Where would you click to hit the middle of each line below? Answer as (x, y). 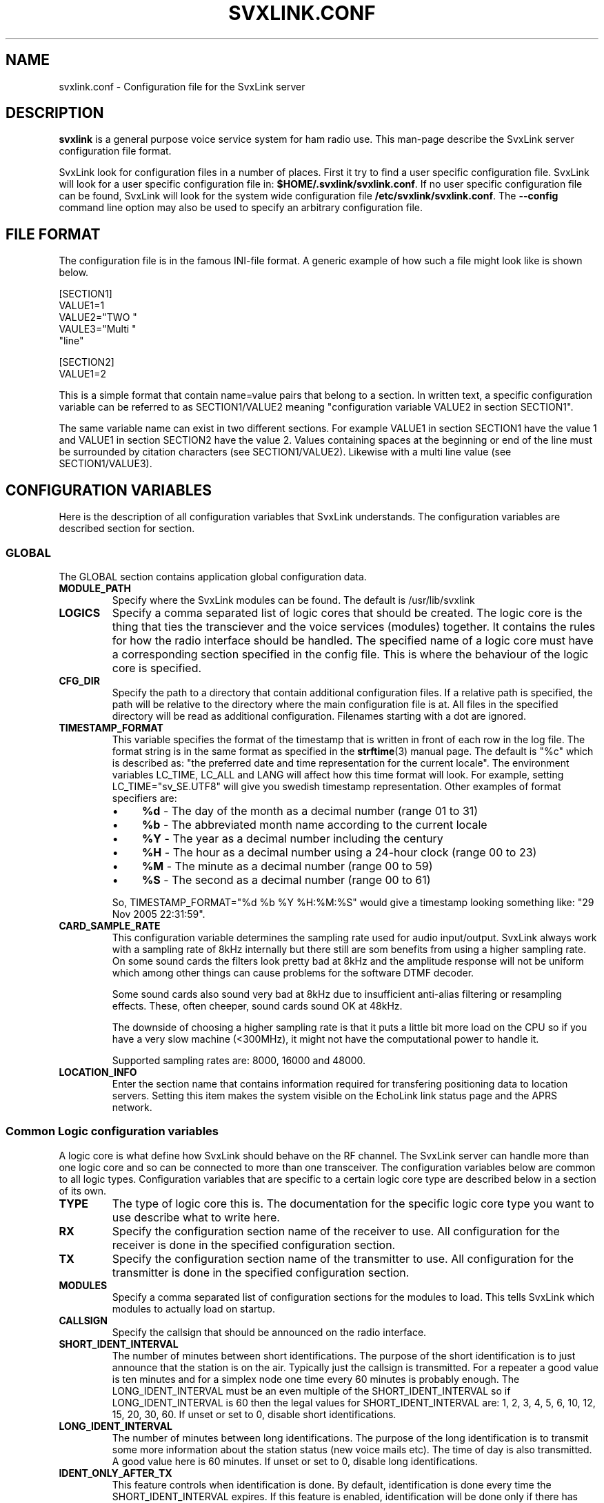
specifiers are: (144, 798)
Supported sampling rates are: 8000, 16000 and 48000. (239, 1060)
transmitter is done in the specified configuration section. (261, 1272)
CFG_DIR (79, 680)
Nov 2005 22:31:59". (159, 914)
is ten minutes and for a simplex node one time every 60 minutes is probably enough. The (316, 1379)
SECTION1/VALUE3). (105, 464)
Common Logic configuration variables (112, 1131)
